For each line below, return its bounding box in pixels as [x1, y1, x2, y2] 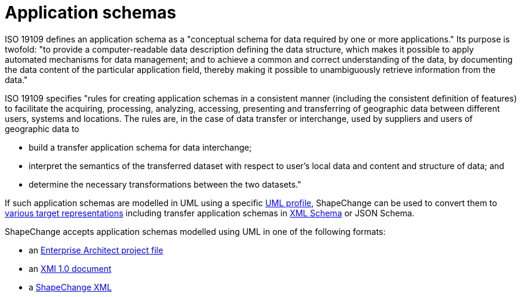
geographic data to [5, 123, 79, 134]
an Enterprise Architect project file [29, 244, 164, 255]
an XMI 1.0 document [29, 263, 112, 274]
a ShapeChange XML [29, 281, 112, 292]
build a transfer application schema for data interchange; [29, 142, 252, 152]
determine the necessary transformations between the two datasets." [29, 179, 301, 189]
